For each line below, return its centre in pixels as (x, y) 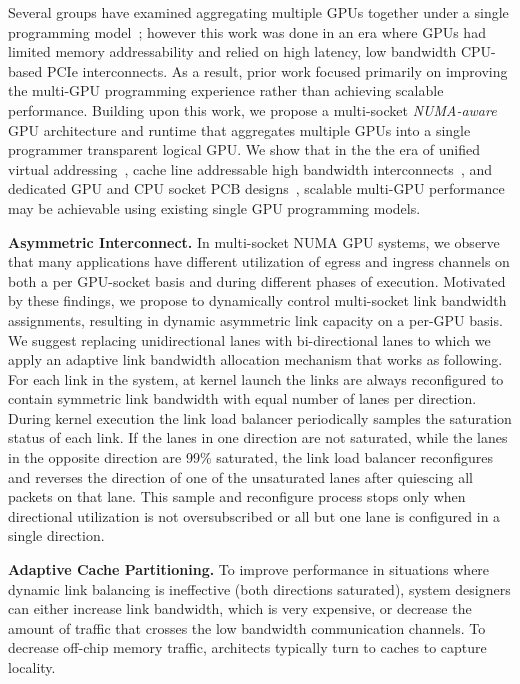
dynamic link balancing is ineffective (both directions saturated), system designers (259, 588)
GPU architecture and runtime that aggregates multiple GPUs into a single (239, 129)
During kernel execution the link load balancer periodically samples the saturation (260, 417)
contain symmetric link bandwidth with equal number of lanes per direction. (242, 398)
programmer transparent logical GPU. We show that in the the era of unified (244, 149)
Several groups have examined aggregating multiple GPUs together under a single (258, 12)
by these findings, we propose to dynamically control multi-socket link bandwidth (257, 300)
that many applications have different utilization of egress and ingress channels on (259, 261)
